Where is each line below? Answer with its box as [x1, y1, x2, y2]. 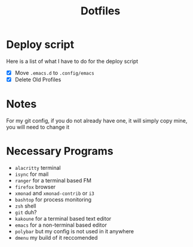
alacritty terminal [14, 164, 61, 171]
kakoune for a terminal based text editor [14, 215, 112, 222]
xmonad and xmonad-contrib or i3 [14, 190, 94, 197]
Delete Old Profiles [14, 76, 62, 83]
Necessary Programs [6, 145, 114, 158]
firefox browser [14, 183, 56, 190]
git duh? [14, 208, 37, 216]
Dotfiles [80, 4, 121, 18]
